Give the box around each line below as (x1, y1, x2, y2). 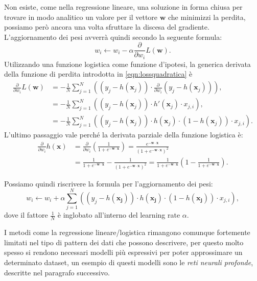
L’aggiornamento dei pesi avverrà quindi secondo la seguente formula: (4, 31, 222, 42)
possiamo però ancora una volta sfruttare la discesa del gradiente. (4, 21, 209, 32)
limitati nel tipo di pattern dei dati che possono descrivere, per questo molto (4, 237, 244, 247)
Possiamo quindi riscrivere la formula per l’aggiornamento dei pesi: (4, 178, 213, 189)
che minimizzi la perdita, (168, 11, 246, 22)
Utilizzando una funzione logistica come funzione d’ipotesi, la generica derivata (4, 58, 251, 69)
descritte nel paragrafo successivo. (4, 267, 110, 277)
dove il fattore (4, 209, 48, 220)
